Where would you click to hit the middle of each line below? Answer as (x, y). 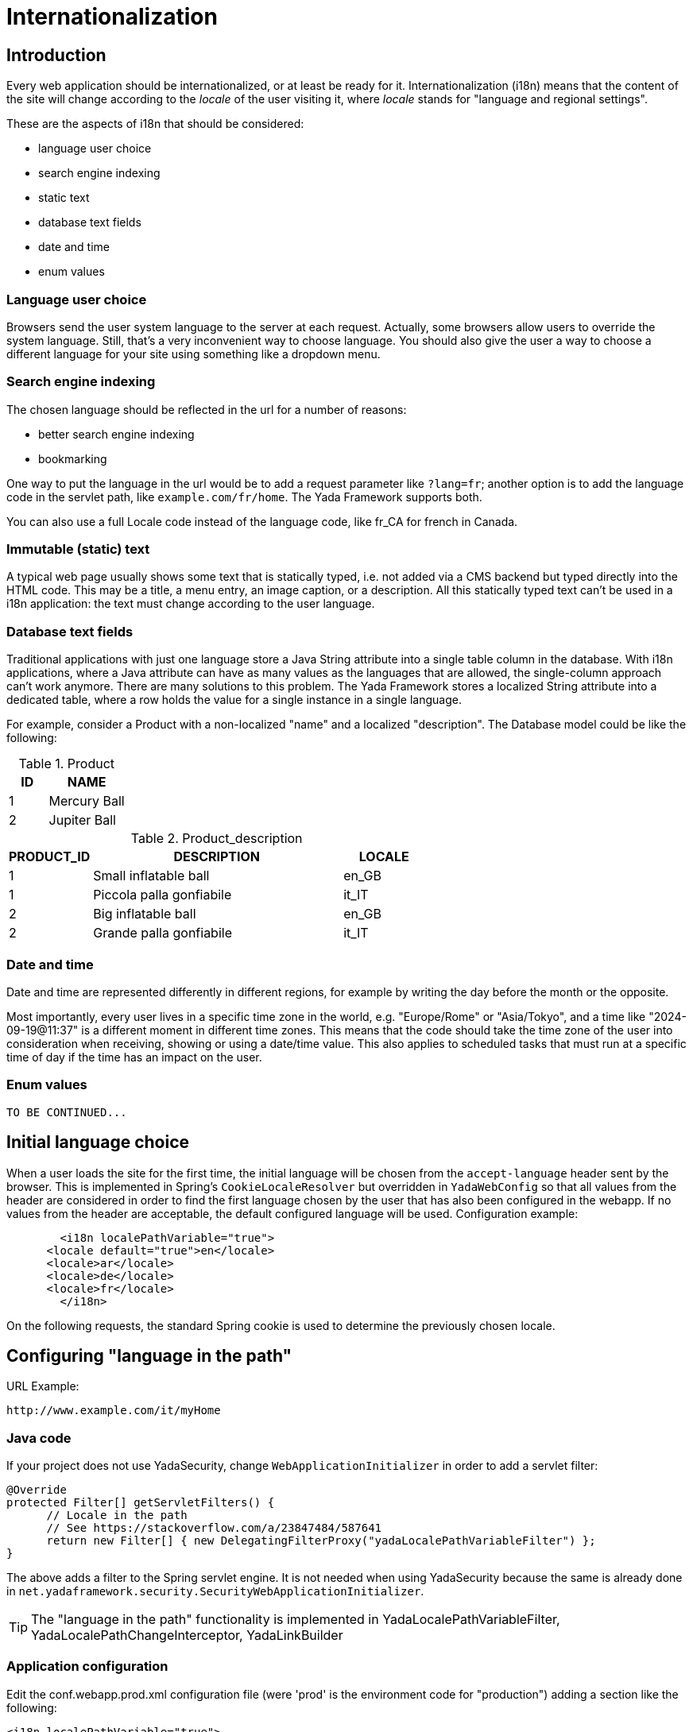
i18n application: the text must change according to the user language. (191, 604)
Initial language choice (98, 1142)
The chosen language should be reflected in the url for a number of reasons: (207, 409)
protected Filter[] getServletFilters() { (141, 1503)
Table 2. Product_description (217, 839)
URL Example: (43, 1386)
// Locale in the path (117, 1515)
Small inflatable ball (151, 876)
